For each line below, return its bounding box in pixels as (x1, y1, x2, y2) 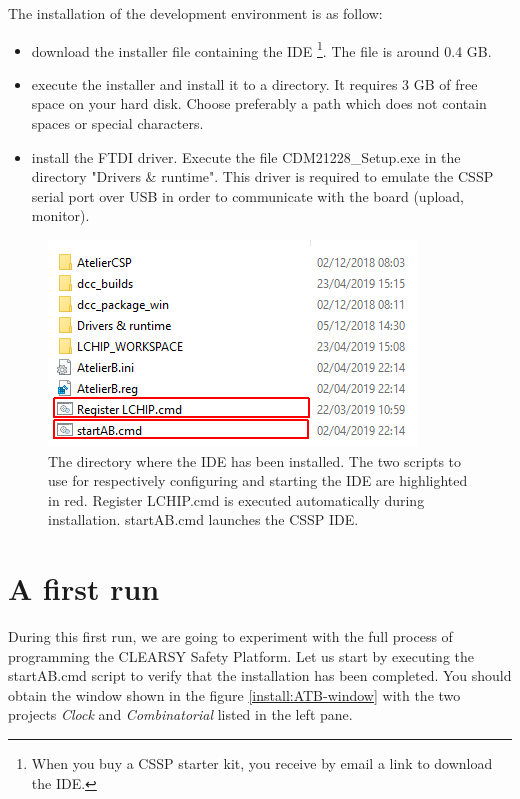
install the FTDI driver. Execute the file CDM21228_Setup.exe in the (31, 146, 461, 167)
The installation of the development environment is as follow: (8, 3, 383, 23)
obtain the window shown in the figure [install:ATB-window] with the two (8, 684, 461, 705)
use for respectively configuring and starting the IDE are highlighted (48, 470, 468, 491)
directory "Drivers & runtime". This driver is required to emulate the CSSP (31, 166, 494, 187)
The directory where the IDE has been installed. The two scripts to (48, 450, 462, 471)
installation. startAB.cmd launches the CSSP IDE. (48, 509, 359, 530)
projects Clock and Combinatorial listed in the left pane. (8, 704, 353, 725)
